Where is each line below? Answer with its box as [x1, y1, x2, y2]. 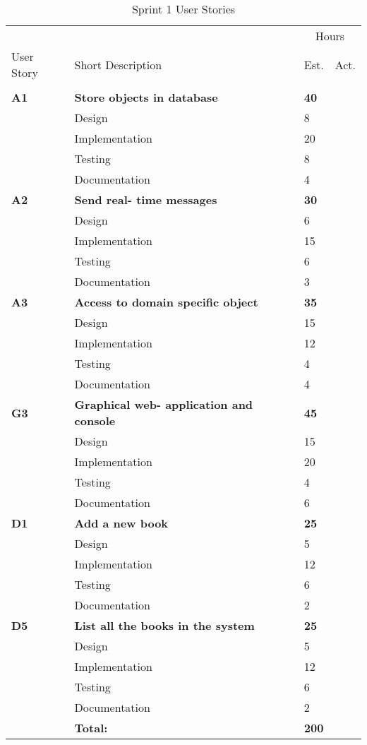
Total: [74, 720, 108, 736]
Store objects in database [74, 89, 218, 105]
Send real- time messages [74, 191, 217, 208]
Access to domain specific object [74, 294, 258, 310]
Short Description [74, 56, 162, 73]
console [74, 412, 116, 429]
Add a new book [74, 515, 169, 531]
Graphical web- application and [74, 396, 253, 412]
